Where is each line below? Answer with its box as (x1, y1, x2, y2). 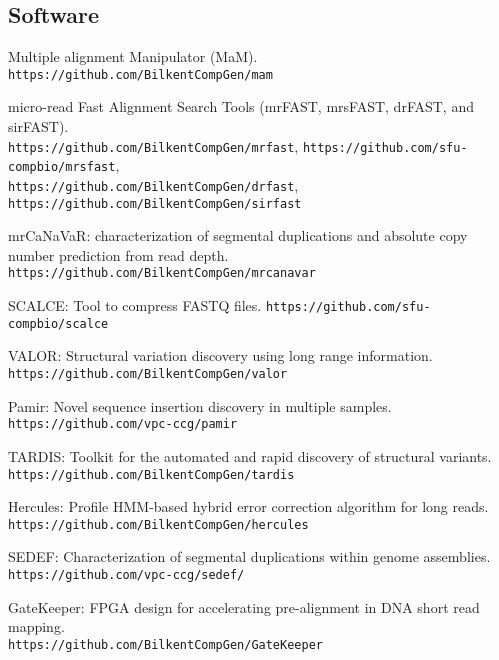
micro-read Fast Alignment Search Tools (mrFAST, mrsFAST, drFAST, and (8, 96, 474, 117)
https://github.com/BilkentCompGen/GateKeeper (8, 637, 323, 652)
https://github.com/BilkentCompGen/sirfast (8, 196, 302, 211)
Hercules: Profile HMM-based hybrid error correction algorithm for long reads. (8, 496, 489, 517)
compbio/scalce (8, 316, 109, 331)
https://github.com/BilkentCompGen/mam (8, 67, 273, 82)
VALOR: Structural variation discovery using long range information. (8, 345, 433, 366)
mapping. (8, 616, 65, 637)
